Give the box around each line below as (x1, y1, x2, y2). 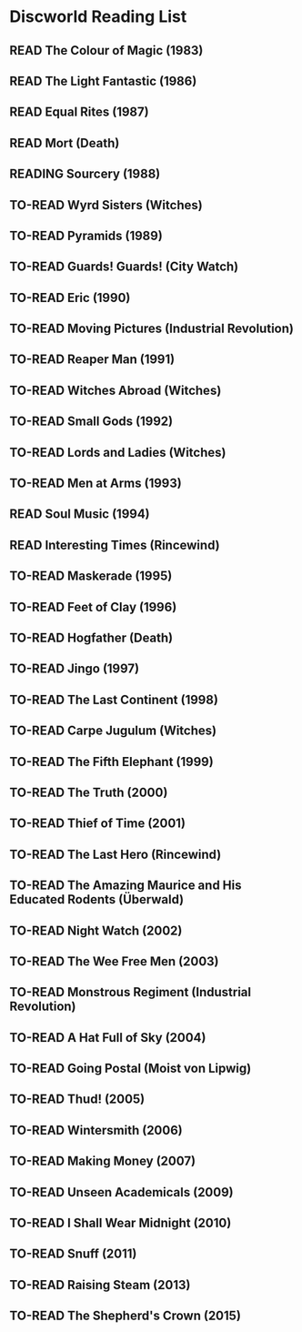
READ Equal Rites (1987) (9, 105, 149, 120)
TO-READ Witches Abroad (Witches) (9, 382, 222, 398)
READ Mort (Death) (9, 135, 120, 151)
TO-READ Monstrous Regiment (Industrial (9, 984, 252, 1000)
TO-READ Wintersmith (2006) (9, 1122, 184, 1138)
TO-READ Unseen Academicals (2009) (9, 1185, 234, 1200)
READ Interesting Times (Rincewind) (9, 537, 220, 552)
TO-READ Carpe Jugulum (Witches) (9, 723, 216, 739)
